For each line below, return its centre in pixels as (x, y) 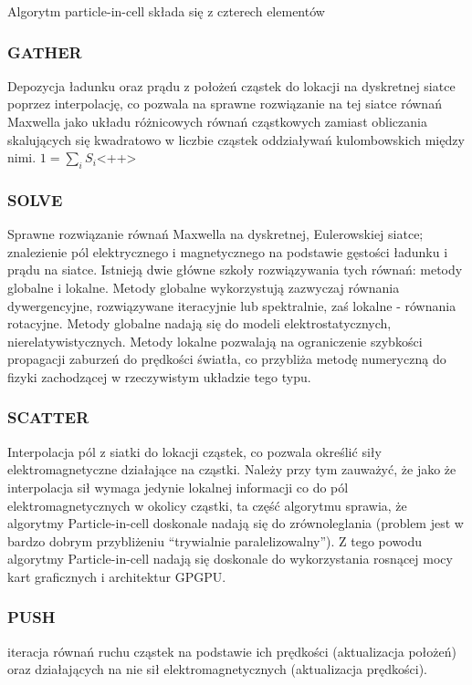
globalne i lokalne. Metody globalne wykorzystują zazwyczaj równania (204, 287)
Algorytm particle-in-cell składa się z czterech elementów (166, 11)
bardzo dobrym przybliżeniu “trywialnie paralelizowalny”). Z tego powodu (215, 540)
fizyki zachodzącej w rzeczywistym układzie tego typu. (159, 376)
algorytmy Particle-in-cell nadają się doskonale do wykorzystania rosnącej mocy (230, 559)
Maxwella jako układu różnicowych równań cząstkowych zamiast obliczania (217, 121)
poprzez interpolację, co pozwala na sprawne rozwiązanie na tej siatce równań (225, 104)
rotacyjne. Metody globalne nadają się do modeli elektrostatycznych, (199, 323)
